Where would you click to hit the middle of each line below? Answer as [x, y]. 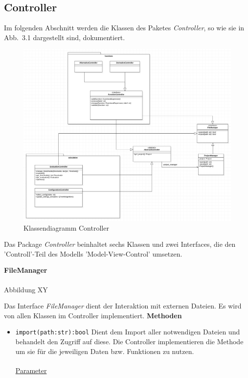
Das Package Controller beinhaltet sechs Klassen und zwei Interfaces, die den [120, 244]
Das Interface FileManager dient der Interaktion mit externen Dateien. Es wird [123, 306]
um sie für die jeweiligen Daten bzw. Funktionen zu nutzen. [105, 351]
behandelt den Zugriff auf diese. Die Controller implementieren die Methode [129, 342]
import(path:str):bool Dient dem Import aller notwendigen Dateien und [128, 332]
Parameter [31, 370]
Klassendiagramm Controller [66, 227]
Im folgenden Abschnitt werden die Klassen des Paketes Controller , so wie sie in [124, 28]
